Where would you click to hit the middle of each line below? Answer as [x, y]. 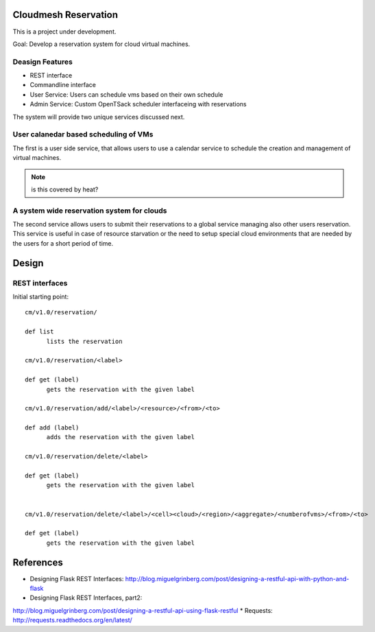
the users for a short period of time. [63, 243]
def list [39, 332]
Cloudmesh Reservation [65, 15]
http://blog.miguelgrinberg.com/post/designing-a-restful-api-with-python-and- [237, 578]
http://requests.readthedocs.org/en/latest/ [73, 620]
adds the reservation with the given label [121, 437]
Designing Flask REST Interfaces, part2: [86, 598]
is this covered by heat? [65, 189]
